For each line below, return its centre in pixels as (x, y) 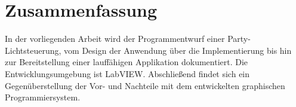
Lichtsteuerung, (33, 50)
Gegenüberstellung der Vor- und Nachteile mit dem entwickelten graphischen (145, 85)
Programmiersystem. (43, 97)
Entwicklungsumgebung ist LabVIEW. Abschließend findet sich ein (127, 73)
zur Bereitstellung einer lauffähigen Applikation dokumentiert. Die (127, 62)
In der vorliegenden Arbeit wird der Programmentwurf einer (115, 39)
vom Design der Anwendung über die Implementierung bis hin (178, 50)
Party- (239, 39)
